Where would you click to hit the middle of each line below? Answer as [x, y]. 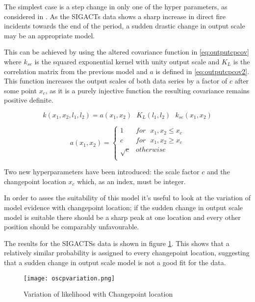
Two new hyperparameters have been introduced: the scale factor [102, 172]
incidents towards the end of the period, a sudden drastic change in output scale [125, 26]
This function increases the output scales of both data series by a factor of [116, 81]
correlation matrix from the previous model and [76, 71]
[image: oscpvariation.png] [69, 278]
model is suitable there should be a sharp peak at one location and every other [122, 217]
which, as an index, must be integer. [131, 181]
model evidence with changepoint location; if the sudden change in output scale [124, 207]
